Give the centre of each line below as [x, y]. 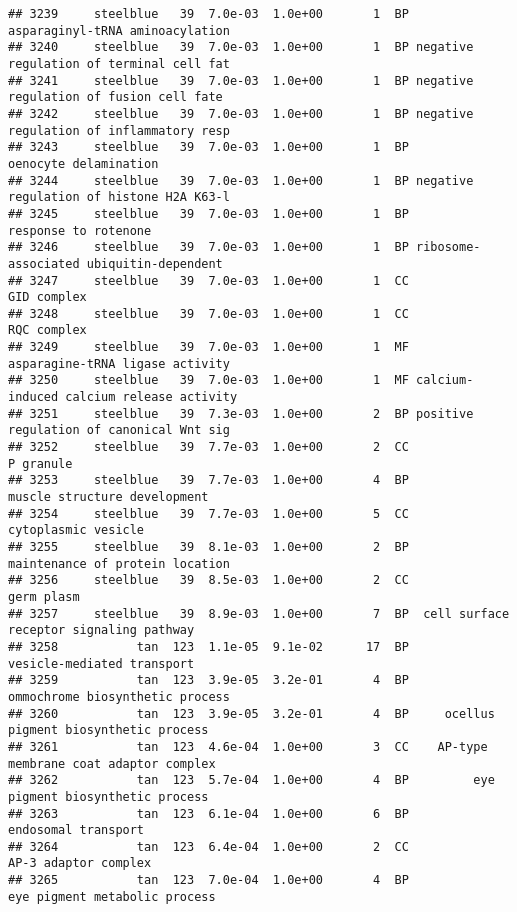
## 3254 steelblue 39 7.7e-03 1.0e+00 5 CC [208, 513]
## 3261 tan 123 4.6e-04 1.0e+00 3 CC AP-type [248, 746]
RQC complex [47, 330]
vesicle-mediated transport [101, 663]
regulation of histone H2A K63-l [119, 197]
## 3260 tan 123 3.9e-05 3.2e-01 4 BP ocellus [251, 713]
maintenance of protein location [119, 563]
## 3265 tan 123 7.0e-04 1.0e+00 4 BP [208, 880]
